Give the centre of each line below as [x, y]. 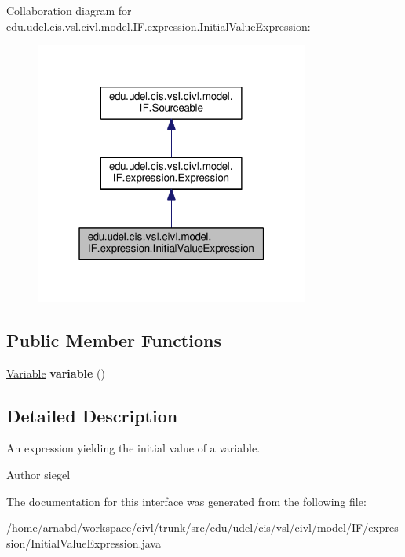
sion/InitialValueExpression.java [84, 542]
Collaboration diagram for [69, 10]
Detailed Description [92, 415]
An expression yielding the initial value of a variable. [133, 448]
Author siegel [38, 474]
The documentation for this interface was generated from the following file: [186, 501]
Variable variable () [56, 373]
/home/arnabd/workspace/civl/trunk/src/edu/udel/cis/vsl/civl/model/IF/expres [202, 527]
